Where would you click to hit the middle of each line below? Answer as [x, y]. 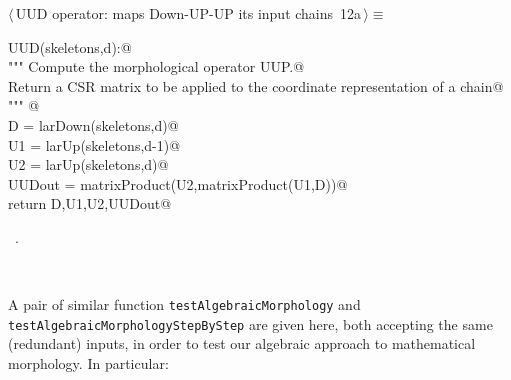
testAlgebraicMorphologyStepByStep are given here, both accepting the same [250, 323]
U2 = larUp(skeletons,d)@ [88, 164]
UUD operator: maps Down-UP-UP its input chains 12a [188, 13]
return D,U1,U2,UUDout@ [90, 203]
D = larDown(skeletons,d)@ [93, 124]
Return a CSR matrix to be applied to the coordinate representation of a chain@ [256, 85]
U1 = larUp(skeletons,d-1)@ [94, 144]
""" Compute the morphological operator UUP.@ [156, 66]
